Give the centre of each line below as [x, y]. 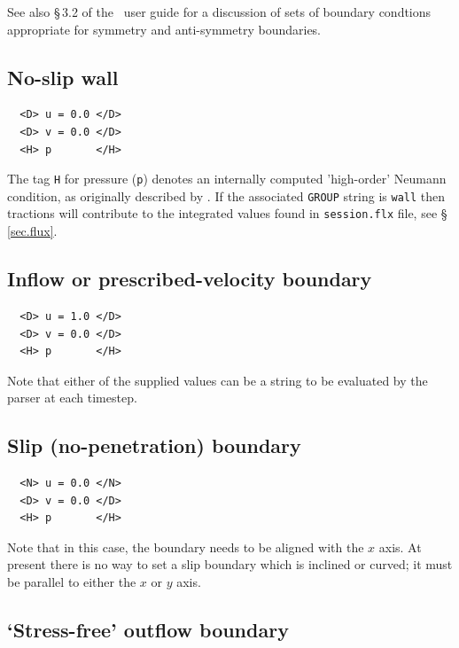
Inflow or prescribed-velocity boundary [190, 279]
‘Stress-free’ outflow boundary [148, 630]
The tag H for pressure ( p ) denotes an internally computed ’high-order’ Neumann [227, 179]
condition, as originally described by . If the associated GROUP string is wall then [226, 195]
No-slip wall [63, 77]
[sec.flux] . [32, 231]
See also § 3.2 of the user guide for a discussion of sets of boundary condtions [219, 12]
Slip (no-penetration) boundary [154, 445]
